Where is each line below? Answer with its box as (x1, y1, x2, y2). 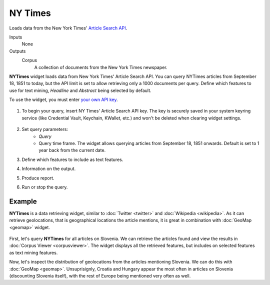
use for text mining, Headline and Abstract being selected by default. (9, 87, 152, 93)
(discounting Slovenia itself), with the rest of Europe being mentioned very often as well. (9, 273, 191, 278)
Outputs (9, 48, 26, 54)
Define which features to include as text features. (21, 156, 123, 162)
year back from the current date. (38, 147, 106, 153)
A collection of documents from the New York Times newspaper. (34, 64, 167, 70)
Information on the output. (21, 165, 76, 172)
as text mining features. (9, 249, 58, 255)
